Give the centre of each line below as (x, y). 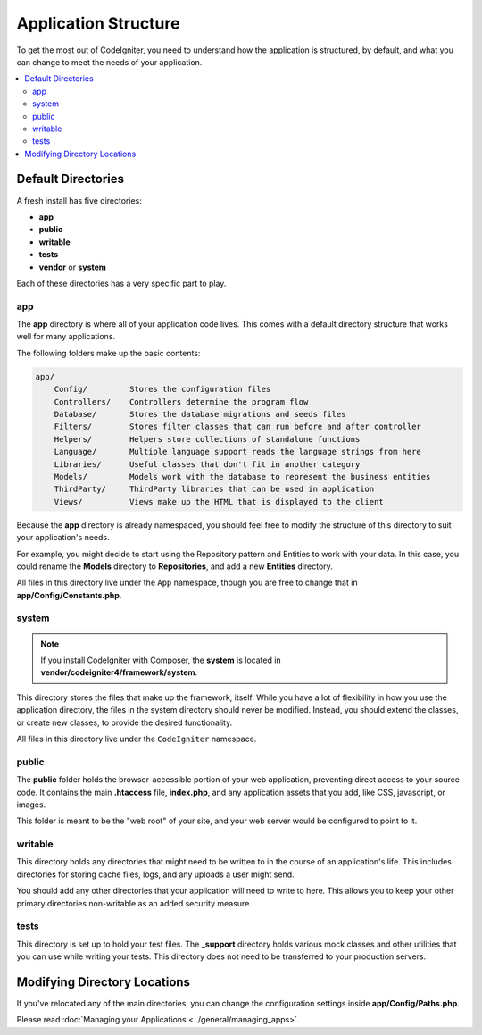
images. (31, 805)
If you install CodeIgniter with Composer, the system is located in (161, 660)
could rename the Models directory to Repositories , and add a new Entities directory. (175, 566)
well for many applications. (66, 337)
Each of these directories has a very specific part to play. (121, 283)
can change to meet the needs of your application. (109, 62)
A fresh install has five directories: (79, 200)
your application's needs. (63, 538)
